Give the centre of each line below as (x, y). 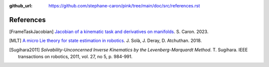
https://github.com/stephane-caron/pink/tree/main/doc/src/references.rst (124, 6)
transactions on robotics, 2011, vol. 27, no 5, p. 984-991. (75, 57)
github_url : (21, 6)
